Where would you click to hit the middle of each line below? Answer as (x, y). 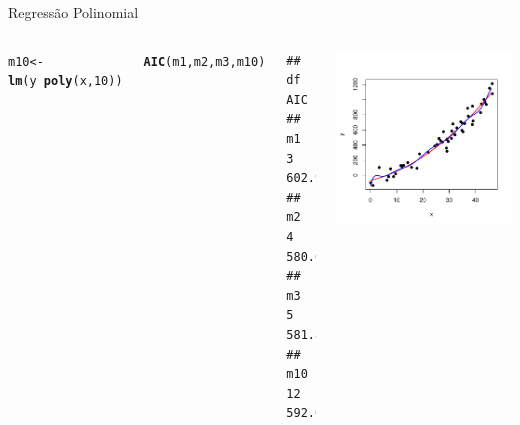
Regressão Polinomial (73, 12)
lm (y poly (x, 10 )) (65, 81)
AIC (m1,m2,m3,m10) (204, 61)
